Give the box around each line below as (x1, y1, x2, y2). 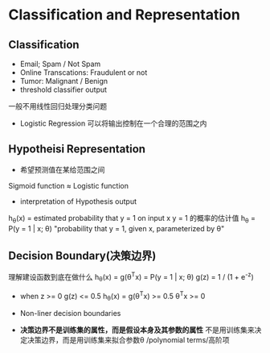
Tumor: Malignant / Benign (19, 77, 108, 85)
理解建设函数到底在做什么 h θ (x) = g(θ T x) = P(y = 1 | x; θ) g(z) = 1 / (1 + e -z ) (8, 271, 255, 284)
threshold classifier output (19, 85, 107, 94)
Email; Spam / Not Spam (19, 59, 101, 69)
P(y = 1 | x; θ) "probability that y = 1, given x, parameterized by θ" (8, 223, 225, 233)
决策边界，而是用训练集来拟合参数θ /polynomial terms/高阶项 (27, 335, 231, 345)
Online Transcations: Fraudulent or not (19, 68, 148, 77)
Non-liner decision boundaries (19, 309, 121, 318)
